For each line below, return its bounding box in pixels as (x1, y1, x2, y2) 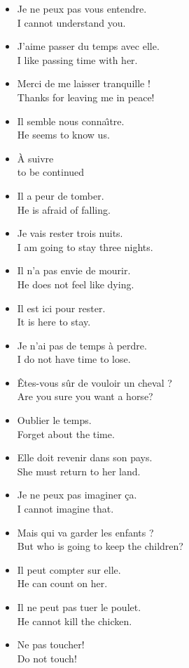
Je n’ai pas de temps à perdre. (17, 338, 147, 352)
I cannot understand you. (17, 15, 126, 30)
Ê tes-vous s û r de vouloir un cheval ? (17, 375, 172, 390)
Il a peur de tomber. (17, 188, 104, 203)
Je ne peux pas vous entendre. (17, 1, 147, 15)
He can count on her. (17, 576, 108, 591)
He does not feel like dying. (17, 276, 134, 291)
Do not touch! (17, 650, 77, 665)
